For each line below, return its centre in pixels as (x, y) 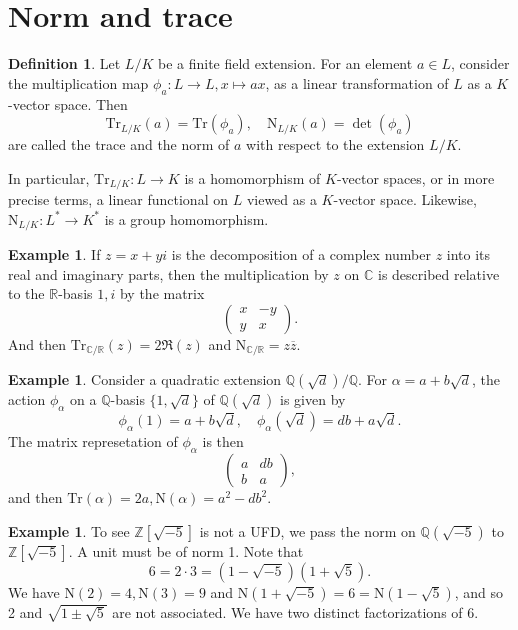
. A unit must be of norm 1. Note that (186, 550)
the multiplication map (78, 82)
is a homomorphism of (252, 177)
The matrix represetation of (93, 441)
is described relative (438, 273)
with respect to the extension (335, 144)
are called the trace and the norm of (119, 144)
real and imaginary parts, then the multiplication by (168, 273)
